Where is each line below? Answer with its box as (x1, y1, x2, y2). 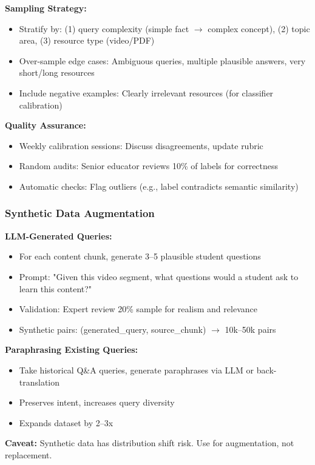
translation (19, 375, 60, 388)
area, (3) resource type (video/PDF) (19, 34, 155, 47)
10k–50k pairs (225, 323, 276, 335)
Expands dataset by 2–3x (19, 416, 113, 429)
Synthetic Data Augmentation (5, 206, 155, 221)
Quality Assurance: (5, 119, 86, 132)
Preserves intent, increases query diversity (19, 396, 175, 409)
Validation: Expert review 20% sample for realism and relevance (19, 303, 257, 315)
